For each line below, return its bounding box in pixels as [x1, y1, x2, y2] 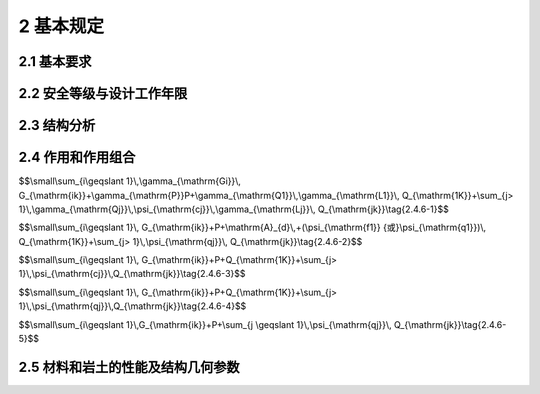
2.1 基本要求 [18, 53, 92, 70]
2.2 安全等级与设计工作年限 [18, 85, 188, 102]
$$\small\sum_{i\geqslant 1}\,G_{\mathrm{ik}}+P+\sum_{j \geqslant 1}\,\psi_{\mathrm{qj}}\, [18, 318, 392, 330]
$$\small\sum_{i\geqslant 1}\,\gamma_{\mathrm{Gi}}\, [18, 175, 242, 187]
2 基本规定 [18, 15, 105, 37]
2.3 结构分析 [18, 117, 96, 134]
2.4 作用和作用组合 [18, 149, 136, 166]
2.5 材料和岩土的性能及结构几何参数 [18, 358, 240, 375]
